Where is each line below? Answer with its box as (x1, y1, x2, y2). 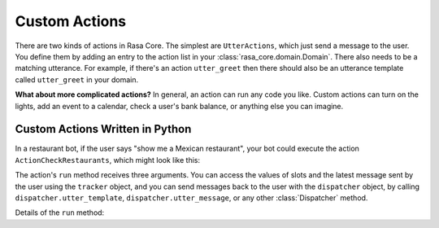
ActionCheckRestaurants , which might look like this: (15, 155, 201, 164)
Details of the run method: (15, 208, 105, 217)
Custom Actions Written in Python (15, 122, 192, 136)
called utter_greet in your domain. (15, 74, 138, 85)
